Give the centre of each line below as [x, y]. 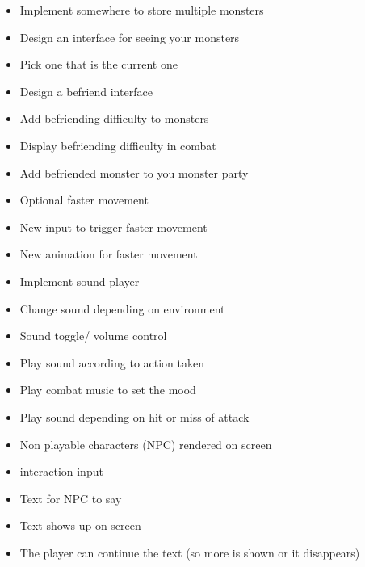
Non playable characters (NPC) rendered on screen [146, 444]
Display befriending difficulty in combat [118, 145]
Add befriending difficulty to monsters [114, 118]
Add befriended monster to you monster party [134, 172]
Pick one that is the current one [99, 64]
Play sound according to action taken [112, 362]
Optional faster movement [84, 200]
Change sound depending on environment [122, 308]
